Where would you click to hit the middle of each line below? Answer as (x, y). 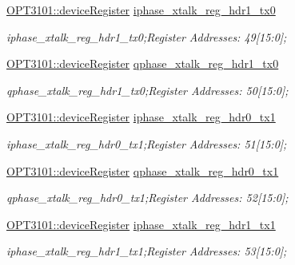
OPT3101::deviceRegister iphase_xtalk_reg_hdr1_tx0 (141, 10)
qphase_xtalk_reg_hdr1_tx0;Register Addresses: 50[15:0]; (147, 90)
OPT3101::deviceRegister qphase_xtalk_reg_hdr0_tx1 (143, 170)
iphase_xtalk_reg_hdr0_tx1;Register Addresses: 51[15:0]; (147, 143)
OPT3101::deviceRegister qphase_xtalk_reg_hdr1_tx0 (143, 63)
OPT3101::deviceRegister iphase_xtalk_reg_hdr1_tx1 (141, 224)
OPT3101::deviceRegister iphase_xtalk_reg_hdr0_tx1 (141, 117)
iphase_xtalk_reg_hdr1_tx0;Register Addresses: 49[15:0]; (147, 36)
